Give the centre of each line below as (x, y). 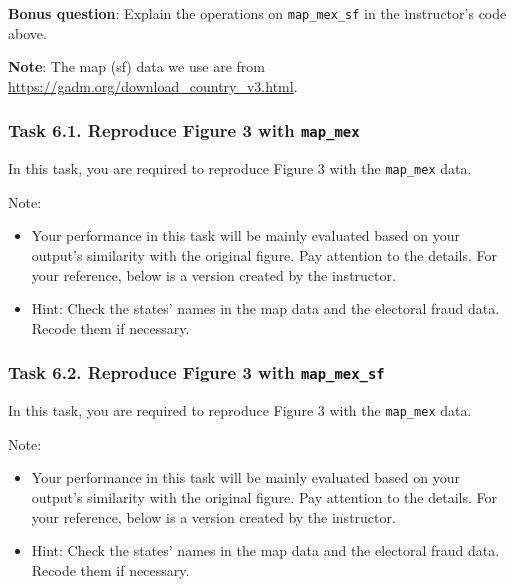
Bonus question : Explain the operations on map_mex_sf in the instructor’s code (257, 13)
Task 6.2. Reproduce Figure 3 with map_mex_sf (196, 372)
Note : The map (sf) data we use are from (136, 66)
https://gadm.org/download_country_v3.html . (153, 85)
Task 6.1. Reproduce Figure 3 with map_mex (184, 130)
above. (27, 32)
